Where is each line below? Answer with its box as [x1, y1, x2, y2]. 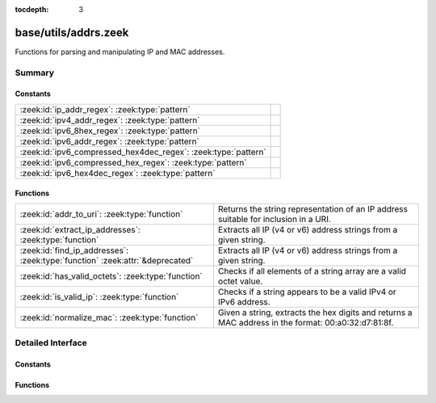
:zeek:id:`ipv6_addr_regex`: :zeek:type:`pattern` [19, 136, 199, 147]
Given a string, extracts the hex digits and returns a [218, 307, 413, 318]
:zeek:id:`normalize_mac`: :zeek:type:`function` [19, 312, 199, 323]
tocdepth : [15, 5, 49, 14]
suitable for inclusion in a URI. [218, 213, 331, 225]
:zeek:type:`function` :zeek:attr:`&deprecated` [19, 254, 194, 266]
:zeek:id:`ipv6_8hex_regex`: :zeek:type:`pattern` [19, 125, 201, 136]
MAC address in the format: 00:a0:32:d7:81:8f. [218, 317, 394, 328]
